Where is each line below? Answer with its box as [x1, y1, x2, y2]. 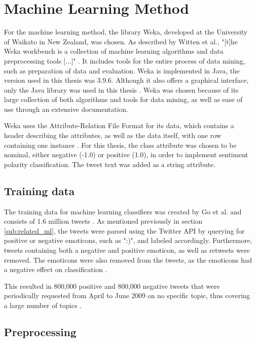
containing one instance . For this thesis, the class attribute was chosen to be [4, 139, 237, 150]
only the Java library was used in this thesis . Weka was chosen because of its [4, 84, 239, 95]
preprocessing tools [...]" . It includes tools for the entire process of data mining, [4, 55, 245, 66]
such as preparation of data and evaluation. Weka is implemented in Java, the [4, 65, 240, 75]
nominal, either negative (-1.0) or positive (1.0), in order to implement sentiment [4, 149, 248, 160]
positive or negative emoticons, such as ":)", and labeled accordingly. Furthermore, [4, 235, 253, 245]
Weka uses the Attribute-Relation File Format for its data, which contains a [4, 120, 234, 131]
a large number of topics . [4, 300, 82, 310]
